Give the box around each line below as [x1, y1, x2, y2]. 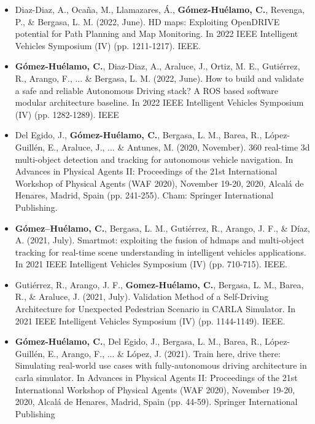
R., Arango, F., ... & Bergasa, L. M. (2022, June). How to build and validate [15, 71, 304, 84]
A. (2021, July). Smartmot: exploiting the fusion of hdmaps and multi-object [15, 234, 305, 246]
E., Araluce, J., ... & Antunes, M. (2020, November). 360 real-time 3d [47, 140, 310, 153]
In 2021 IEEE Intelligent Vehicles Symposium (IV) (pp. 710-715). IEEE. [15, 257, 287, 270]
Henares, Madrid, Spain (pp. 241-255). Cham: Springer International [15, 189, 274, 202]
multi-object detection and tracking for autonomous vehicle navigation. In [15, 152, 294, 165]
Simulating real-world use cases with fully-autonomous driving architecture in [15, 359, 307, 372]
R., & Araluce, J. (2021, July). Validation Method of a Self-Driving [15, 290, 269, 303]
